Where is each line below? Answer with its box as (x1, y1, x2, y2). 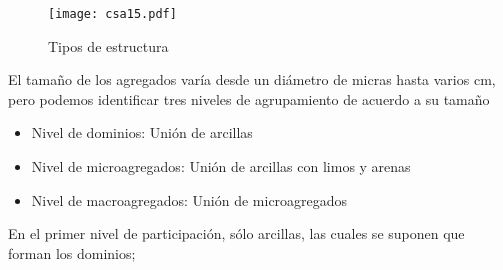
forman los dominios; (8, 242, 136, 263)
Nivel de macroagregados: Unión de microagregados (31, 189, 348, 210)
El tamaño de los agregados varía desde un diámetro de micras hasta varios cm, (8, 69, 496, 90)
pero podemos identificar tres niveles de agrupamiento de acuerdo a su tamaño (8, 88, 490, 109)
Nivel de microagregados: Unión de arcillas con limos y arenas (31, 156, 411, 177)
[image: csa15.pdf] (48, 7, 177, 21)
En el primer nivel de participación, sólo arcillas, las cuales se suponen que (8, 223, 465, 244)
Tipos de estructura (48, 35, 169, 56)
